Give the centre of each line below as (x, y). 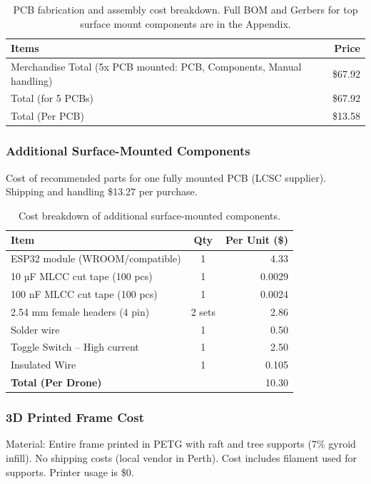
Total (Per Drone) (56, 382)
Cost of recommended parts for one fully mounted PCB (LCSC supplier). (166, 177)
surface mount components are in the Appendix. (185, 23)
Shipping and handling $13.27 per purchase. (102, 191)
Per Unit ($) (256, 240)
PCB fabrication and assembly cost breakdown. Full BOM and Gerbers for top (185, 9)
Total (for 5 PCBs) (52, 98)
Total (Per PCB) (47, 116)
